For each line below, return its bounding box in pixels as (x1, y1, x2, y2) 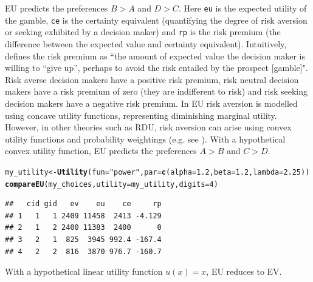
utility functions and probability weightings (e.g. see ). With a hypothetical (5, 132, 286, 145)
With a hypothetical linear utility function (5, 265, 163, 278)
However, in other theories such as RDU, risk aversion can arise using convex (5, 121, 292, 133)
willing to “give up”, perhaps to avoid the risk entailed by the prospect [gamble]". (5, 61, 308, 74)
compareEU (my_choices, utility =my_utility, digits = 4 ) (5, 180, 218, 189)
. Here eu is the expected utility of (178, 2, 307, 14)
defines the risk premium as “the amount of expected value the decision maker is (5, 49, 305, 62)
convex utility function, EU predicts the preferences (5, 144, 197, 157)
